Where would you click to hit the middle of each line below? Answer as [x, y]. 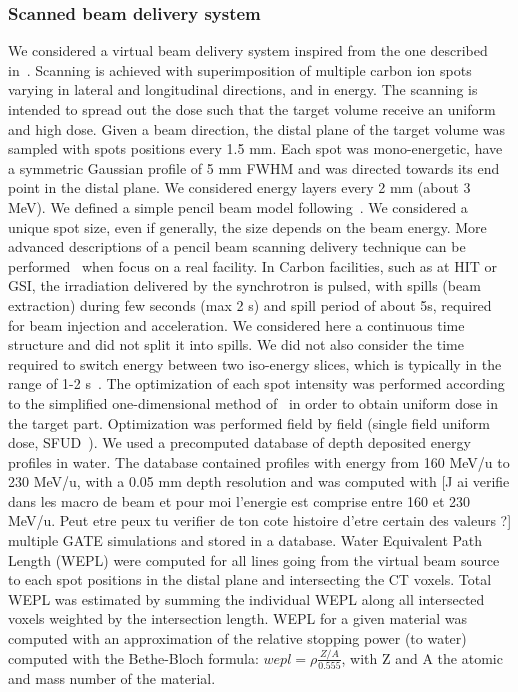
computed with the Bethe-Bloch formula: [133, 657]
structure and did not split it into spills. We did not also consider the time [236, 344]
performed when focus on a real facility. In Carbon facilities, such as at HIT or [252, 265]
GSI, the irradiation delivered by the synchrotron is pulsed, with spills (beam [244, 285]
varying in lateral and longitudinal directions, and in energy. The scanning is [243, 89]
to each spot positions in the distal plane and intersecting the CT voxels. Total [250, 579]
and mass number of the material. [112, 678]
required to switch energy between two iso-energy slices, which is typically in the [255, 363]
